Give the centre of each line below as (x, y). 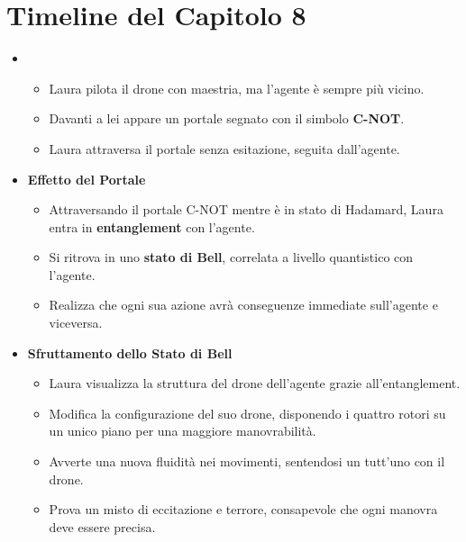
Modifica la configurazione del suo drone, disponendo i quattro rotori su (247, 413)
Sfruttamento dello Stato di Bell (130, 352)
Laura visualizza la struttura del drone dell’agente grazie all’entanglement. (255, 383)
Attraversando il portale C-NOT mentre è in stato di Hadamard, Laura (246, 209)
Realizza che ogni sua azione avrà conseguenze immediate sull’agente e (243, 305)
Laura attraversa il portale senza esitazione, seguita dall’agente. (224, 148)
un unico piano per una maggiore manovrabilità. (183, 431)
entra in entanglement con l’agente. (152, 226)
